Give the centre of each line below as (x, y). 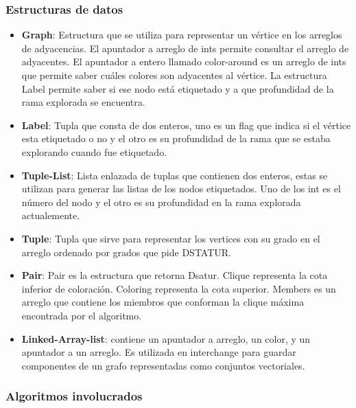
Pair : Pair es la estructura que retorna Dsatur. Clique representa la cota (175, 275)
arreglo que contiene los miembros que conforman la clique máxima (163, 302)
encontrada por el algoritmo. (82, 315)
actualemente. (51, 215)
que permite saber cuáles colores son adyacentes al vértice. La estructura (174, 75)
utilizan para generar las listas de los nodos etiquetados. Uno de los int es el (181, 189)
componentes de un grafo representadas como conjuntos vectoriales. (163, 365)
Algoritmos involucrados (74, 396)
